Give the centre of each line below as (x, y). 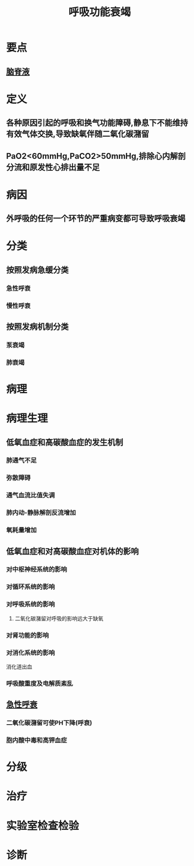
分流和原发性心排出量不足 (53, 167)
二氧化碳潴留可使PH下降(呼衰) (49, 723)
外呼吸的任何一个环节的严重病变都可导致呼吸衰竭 (96, 219)
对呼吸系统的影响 (31, 604)
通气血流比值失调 (31, 495)
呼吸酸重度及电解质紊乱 (39, 683)
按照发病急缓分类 (37, 270)
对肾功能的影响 (28, 635)
